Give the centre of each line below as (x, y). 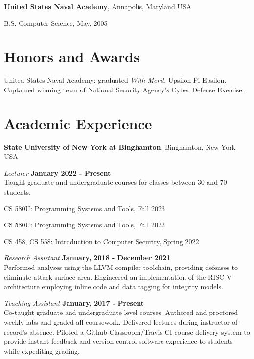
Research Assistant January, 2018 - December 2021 (87, 258)
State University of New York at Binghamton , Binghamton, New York (120, 146)
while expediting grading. (42, 350)
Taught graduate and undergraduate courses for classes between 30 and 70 (115, 182)
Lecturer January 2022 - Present (58, 172)
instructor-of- (220, 322)
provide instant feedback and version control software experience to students (118, 341)
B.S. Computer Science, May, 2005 (56, 23)
